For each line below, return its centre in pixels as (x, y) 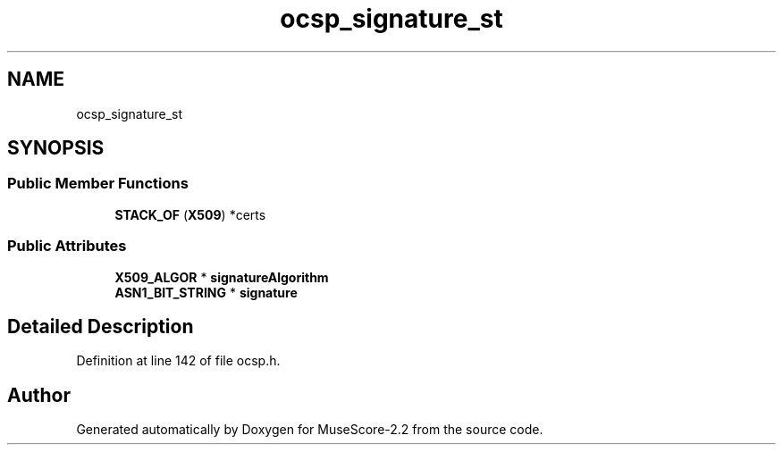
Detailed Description (101, 326)
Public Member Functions (98, 184)
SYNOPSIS (56, 148)
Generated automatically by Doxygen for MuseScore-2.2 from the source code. (310, 430)
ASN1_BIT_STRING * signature (206, 292)
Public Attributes (67, 246)
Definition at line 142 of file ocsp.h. (178, 361)
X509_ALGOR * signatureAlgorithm (222, 277)
